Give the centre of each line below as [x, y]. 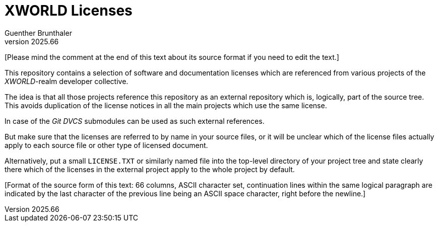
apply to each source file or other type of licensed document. [106, 145]
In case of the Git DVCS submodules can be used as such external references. [135, 121]
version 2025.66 [32, 41]
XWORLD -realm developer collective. [67, 81]
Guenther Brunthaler [38, 33]
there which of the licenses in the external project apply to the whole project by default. [150, 169]
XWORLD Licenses [69, 11]
